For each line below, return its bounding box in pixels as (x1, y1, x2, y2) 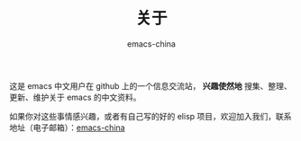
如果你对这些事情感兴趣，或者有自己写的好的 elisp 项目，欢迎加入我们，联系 (9, 110, 292, 121)
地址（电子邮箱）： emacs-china (9, 122, 125, 133)
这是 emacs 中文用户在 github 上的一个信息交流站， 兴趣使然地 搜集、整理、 (9, 80, 292, 91)
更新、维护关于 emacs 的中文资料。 (9, 92, 141, 102)
